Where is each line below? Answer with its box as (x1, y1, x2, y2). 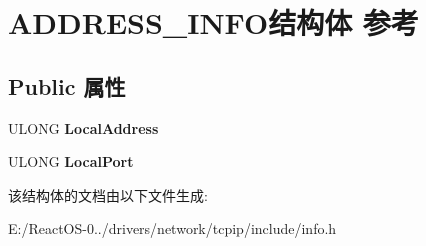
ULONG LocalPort (8, 151, 134, 172)
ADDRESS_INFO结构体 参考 (8, 2, 419, 43)
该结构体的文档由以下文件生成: (8, 184, 208, 205)
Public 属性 (8, 70, 126, 101)
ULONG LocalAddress (8, 117, 159, 138)
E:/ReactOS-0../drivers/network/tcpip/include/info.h (8, 218, 337, 239)
